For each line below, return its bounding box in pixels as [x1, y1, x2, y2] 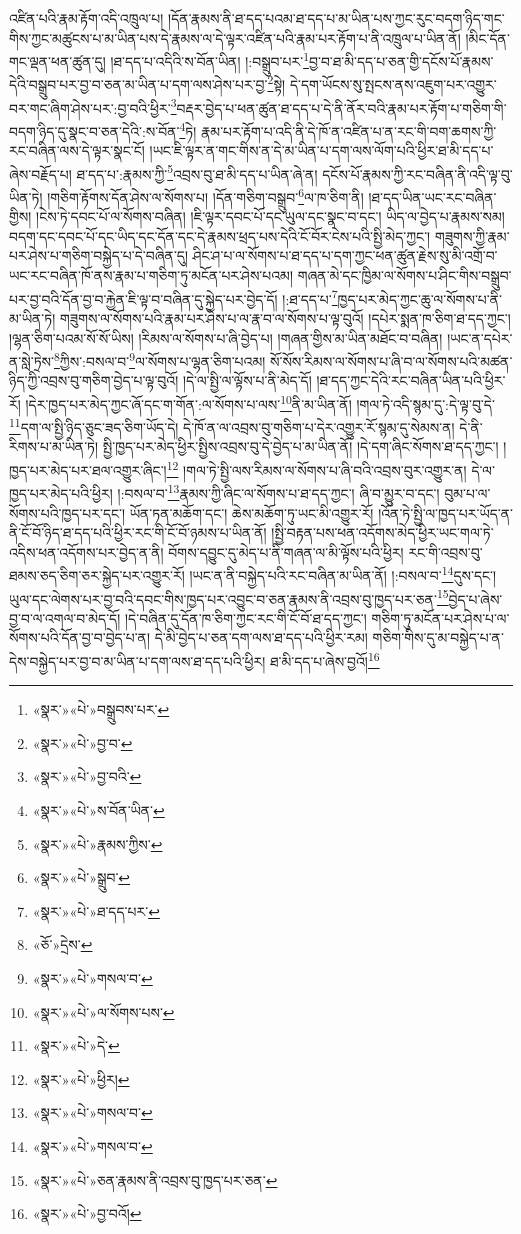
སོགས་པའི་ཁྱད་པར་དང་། [9, 502, 126, 523]
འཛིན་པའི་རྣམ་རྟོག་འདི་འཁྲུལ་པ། [9, 8, 164, 28]
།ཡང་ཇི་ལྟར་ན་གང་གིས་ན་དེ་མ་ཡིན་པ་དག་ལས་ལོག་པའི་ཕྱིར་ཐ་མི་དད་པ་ [149, 140, 494, 161]
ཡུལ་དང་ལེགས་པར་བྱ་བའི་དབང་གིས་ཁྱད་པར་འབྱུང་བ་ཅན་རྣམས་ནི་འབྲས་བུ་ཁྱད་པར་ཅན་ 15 [9, 585, 449, 609]
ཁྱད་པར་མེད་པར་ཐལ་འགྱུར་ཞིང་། [9, 459, 167, 480]
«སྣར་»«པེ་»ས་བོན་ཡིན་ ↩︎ [32, 800, 165, 821]
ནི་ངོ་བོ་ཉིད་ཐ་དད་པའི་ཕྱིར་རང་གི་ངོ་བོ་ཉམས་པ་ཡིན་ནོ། [9, 522, 267, 543]
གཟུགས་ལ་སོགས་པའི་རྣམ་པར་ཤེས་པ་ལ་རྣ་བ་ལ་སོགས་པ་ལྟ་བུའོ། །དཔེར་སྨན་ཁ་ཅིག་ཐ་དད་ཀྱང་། [59, 307, 511, 328]
